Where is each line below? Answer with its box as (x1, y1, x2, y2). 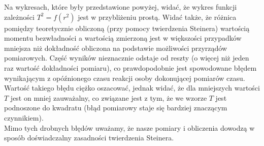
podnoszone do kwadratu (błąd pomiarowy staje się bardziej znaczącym (4, 102, 227, 113)
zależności (4, 11, 35, 22)
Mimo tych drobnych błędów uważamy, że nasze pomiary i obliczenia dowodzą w (4, 122, 255, 133)
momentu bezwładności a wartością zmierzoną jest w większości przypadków (4, 33, 242, 43)
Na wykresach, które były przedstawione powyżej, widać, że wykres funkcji (4, 2, 237, 12)
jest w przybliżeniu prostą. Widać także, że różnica (78, 11, 237, 22)
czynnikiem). (4, 112, 44, 123)
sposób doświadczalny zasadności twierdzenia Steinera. (4, 132, 174, 143)
